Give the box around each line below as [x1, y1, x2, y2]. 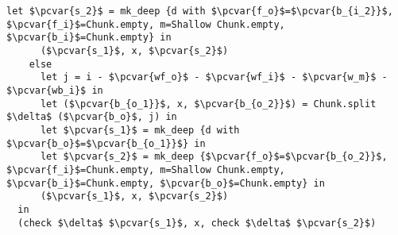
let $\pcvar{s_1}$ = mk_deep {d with [40, 124, 240, 136]
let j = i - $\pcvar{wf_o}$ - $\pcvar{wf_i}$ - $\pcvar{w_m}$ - [40, 71, 388, 83]
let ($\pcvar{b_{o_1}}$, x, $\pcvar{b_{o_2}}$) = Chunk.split [40, 98, 377, 110]
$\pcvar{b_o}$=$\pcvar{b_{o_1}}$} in [6, 137, 206, 149]
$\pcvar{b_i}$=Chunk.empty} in [6, 32, 172, 44]
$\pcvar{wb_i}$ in [6, 84, 103, 96]
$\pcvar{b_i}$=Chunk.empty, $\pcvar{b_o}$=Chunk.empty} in [6, 177, 325, 189]
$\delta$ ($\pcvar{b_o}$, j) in [6, 111, 177, 123]
